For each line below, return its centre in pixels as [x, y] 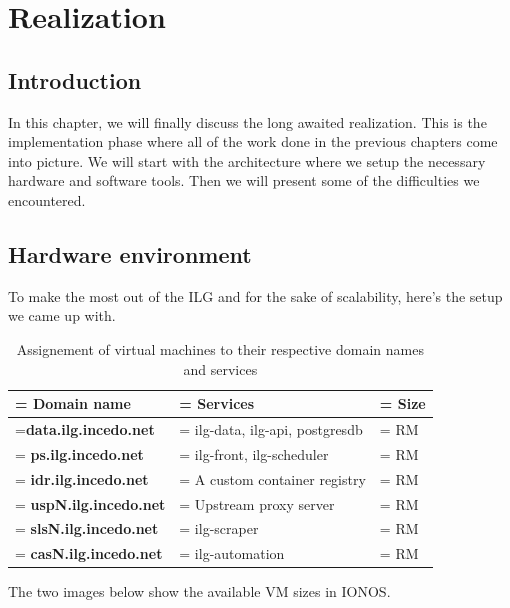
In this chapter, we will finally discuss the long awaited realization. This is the [247, 121]
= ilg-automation [232, 553]
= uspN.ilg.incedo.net [90, 503]
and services [220, 368]
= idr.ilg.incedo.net [82, 478]
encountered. [47, 199]
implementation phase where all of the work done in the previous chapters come [253, 141]
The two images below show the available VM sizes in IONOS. [199, 591]
